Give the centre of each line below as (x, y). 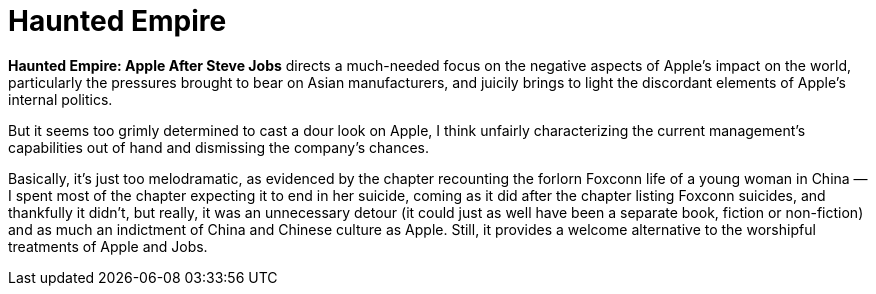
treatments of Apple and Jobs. (108, 246)
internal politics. (60, 99)
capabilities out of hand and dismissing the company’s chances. (219, 147)
